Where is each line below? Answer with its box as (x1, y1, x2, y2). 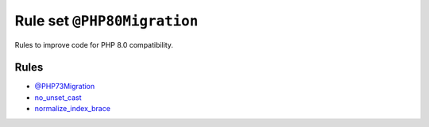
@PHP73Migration (34, 82, 95, 91)
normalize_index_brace (34, 104, 111, 114)
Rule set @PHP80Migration (14, 12, 199, 29)
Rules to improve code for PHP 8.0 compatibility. (14, 40, 174, 49)
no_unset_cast (34, 92, 83, 102)
